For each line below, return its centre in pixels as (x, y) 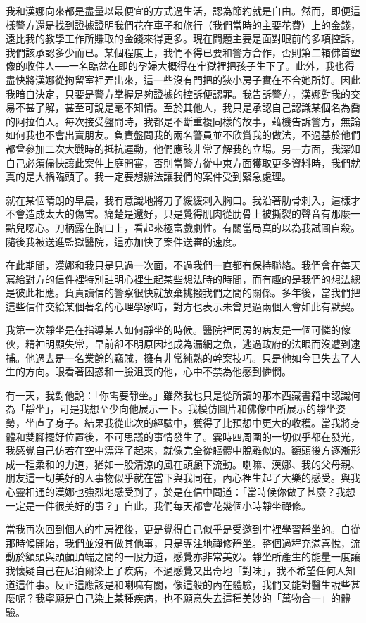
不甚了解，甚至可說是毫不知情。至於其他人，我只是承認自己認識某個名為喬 (188, 107)
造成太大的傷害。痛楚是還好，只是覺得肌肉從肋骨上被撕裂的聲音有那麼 (188, 214)
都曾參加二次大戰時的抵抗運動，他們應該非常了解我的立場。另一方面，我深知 (183, 148)
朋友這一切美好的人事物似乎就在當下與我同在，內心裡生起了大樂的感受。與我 (183, 478)
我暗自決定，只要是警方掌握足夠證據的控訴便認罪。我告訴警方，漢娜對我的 (178, 93)
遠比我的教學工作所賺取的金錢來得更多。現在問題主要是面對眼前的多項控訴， (183, 38)
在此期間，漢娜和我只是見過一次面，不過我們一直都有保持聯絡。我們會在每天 (183, 265)
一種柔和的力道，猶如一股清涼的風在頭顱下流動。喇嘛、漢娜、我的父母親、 (188, 464)
